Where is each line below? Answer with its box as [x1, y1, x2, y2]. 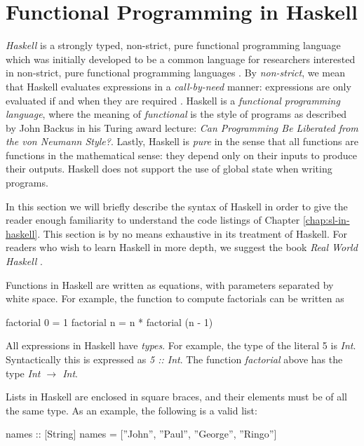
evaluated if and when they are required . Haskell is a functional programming [6, 93, 340, 107]
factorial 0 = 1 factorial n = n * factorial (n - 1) [6, 314, 213, 329]
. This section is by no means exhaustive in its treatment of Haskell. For [37, 226, 347, 241]
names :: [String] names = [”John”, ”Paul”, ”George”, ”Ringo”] [6, 426, 277, 441]
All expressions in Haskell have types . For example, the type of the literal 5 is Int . [6, 338, 356, 353]
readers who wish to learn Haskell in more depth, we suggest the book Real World [6, 240, 358, 255]
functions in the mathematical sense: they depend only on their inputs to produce [6, 147, 357, 162]
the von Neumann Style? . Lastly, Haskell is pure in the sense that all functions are [6, 134, 358, 149]
